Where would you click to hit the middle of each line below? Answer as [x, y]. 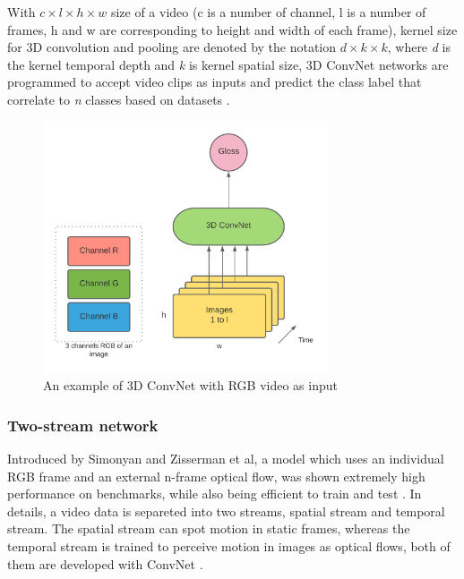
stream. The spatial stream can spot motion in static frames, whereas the [209, 528]
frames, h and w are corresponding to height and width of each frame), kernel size [232, 29]
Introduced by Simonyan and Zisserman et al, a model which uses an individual [226, 458]
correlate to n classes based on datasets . [119, 99]
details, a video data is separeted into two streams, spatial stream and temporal [226, 511]
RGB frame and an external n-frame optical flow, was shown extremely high [216, 476]
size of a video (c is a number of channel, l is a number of [268, 12]
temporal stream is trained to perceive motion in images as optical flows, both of [229, 545]
